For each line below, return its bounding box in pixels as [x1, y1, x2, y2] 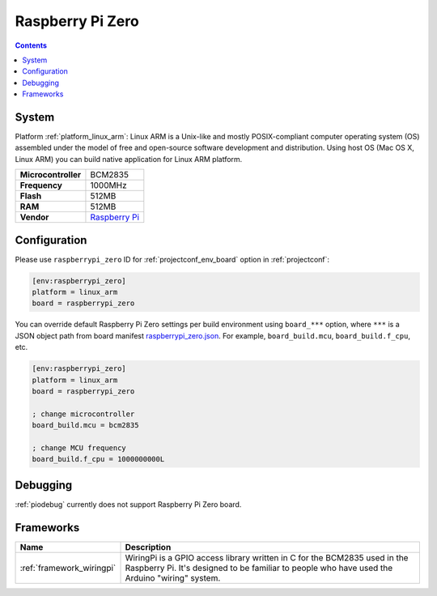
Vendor [19, 211, 49, 223]
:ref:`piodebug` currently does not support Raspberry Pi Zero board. [15, 499, 242, 509]
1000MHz [90, 180, 127, 191]
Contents [15, 40, 48, 50]
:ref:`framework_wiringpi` [19, 562, 117, 573]
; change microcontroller [32, 409, 135, 419]
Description [125, 541, 172, 552]
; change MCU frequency [32, 443, 127, 453]
